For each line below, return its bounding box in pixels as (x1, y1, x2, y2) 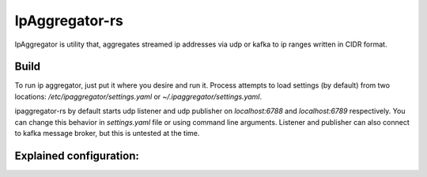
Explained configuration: (14, 149, 140, 162)
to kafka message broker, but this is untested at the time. (14, 129, 200, 138)
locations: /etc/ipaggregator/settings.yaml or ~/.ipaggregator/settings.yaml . (14, 92, 263, 101)
